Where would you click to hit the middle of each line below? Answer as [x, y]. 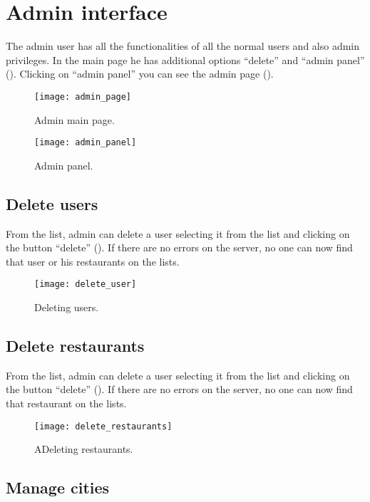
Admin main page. [74, 119]
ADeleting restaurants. [84, 449]
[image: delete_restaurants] [103, 426]
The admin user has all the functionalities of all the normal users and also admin [183, 46]
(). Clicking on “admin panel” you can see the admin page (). [140, 74]
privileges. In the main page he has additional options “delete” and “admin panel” [185, 59]
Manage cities [58, 487]
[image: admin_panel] [86, 143]
